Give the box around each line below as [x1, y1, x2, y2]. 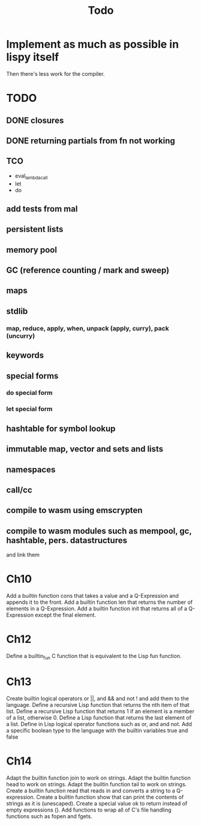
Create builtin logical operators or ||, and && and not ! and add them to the [6, 695, 189, 702]
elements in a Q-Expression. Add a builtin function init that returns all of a [6, 605, 188, 612]
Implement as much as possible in [6, 37, 179, 51]
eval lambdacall [14, 172, 48, 181]
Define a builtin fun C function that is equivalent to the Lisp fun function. [6, 653, 182, 661]
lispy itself [6, 51, 59, 64]
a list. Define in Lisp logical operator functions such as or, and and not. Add [6, 720, 192, 727]
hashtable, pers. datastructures [6, 535, 128, 545]
